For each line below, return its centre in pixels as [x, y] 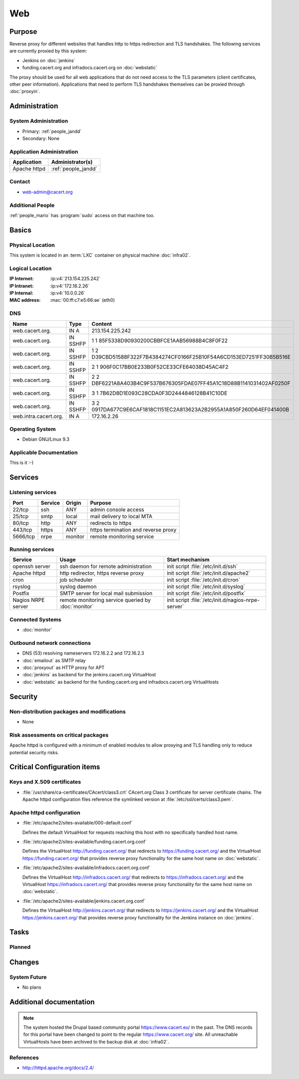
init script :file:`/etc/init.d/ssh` [202, 566]
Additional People [32, 205]
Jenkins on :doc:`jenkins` [49, 60]
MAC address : [25, 300]
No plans [32, 987]
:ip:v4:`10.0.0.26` [68, 293]
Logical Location [31, 268]
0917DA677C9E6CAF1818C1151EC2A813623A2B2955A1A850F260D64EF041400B [190, 409]
